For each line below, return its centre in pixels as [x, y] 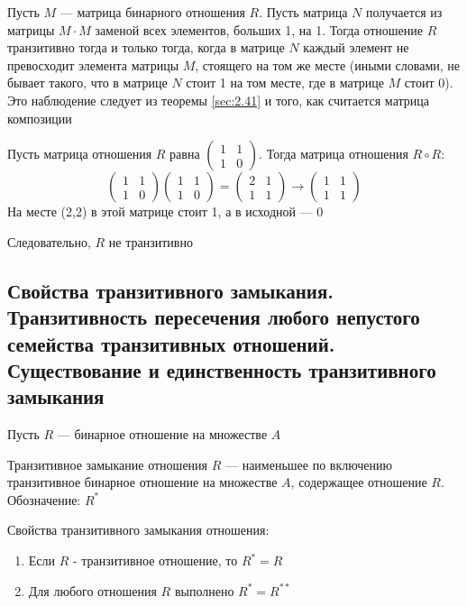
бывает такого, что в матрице [87, 83]
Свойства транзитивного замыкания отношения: [138, 530]
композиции [40, 118]
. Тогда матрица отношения [334, 154]
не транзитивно [151, 241]
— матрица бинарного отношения [152, 12]
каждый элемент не [356, 47]
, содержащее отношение [359, 482]
